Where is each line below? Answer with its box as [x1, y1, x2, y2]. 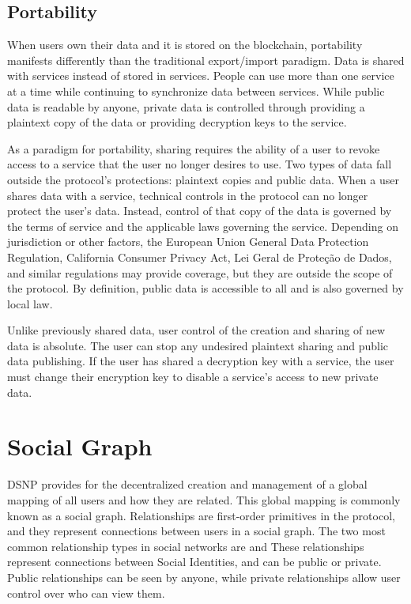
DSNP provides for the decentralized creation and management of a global [7, 476, 368, 493]
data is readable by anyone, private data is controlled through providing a [7, 98, 365, 115]
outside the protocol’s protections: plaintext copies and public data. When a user [7, 171, 399, 187]
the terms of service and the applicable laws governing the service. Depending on [7, 217, 398, 234]
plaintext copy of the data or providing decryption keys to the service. [7, 114, 347, 130]
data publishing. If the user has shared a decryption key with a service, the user [7, 353, 394, 369]
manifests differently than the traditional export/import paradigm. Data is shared [7, 51, 405, 68]
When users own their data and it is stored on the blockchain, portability [7, 36, 363, 53]
